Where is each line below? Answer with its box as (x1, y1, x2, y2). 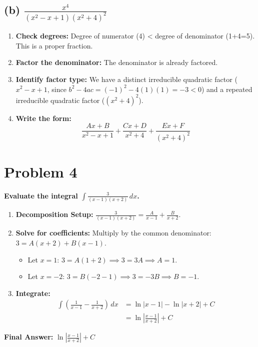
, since (47, 83, 66, 94)
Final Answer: (4, 331, 53, 342)
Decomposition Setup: (15, 209, 93, 219)
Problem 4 (4, 161, 77, 181)
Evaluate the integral (4, 190, 78, 200)
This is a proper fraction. (15, 40, 93, 50)
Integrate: (15, 287, 50, 298)
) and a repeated (201, 83, 252, 94)
